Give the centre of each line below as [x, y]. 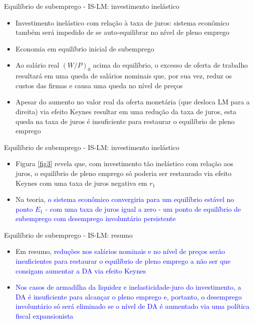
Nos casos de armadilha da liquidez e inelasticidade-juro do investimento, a [128, 287]
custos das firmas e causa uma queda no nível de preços [99, 85]
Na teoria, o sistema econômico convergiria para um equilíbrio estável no [125, 199]
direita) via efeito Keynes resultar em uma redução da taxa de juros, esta [126, 111]
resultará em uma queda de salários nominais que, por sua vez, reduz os [124, 76]
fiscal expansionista [44, 316]
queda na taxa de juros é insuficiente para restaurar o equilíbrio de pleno [125, 121]
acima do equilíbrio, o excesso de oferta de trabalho [170, 65]
